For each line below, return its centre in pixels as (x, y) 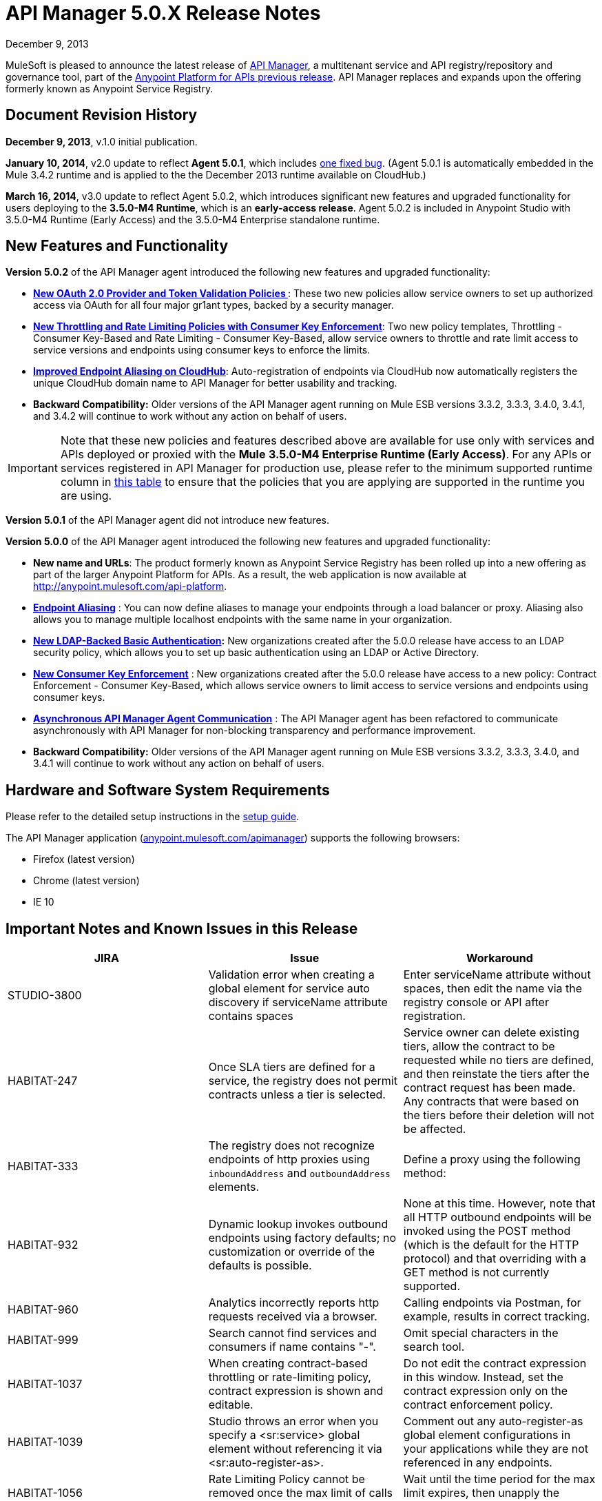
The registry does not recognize (291, 1146)
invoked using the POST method (487, 1231)
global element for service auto (289, 989)
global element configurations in (487, 1435)
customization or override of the (292, 1252)
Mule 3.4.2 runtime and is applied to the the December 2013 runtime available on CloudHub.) (216, 174)
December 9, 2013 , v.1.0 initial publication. (102, 141)
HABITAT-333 (43, 1166)
